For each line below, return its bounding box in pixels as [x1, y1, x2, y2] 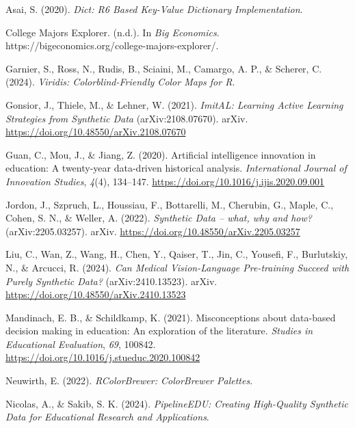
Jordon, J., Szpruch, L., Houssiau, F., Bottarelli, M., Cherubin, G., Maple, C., [5, 197, 334, 211]
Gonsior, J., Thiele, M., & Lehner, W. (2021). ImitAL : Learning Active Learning [5, 97, 343, 111]
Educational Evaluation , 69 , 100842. [5, 336, 156, 351]
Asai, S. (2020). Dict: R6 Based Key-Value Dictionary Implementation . [5, 2, 303, 16]
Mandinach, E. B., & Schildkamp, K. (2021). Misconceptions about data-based [5, 310, 336, 324]
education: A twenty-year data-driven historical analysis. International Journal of [5, 161, 347, 175]
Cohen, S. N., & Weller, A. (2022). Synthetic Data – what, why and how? [5, 211, 312, 225]
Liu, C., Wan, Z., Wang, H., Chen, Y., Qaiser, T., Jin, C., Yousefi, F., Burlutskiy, [5, 247, 348, 261]
